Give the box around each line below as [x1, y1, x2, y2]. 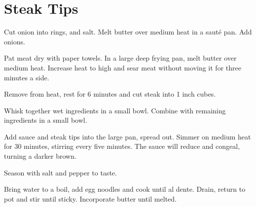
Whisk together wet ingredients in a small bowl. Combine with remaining [4, 105, 226, 115]
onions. [4, 36, 25, 46]
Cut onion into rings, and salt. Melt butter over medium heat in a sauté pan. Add [4, 27, 252, 37]
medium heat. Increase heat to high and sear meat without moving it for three [4, 62, 241, 72]
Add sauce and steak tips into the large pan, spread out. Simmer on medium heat [4, 131, 251, 141]
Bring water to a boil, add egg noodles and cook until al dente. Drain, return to [4, 184, 246, 194]
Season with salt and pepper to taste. [4, 167, 117, 177]
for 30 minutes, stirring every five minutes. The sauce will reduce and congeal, [4, 141, 240, 151]
